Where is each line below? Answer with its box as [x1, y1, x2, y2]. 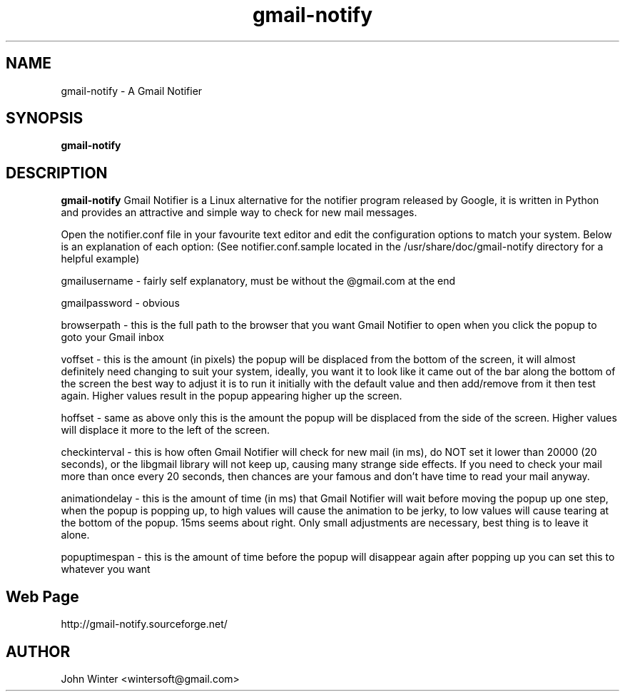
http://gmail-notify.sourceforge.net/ [61, 618, 228, 631]
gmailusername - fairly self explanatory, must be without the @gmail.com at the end [61, 275, 456, 288]
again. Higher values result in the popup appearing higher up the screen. [61, 390, 402, 402]
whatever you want [61, 563, 151, 576]
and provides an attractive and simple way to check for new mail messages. [61, 206, 417, 219]
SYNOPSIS [6, 109, 83, 128]
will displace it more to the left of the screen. [61, 424, 270, 437]
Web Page [6, 587, 79, 606]
